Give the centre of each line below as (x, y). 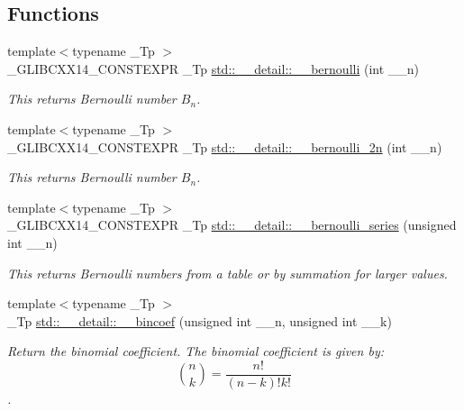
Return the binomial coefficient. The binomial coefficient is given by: (196, 351)
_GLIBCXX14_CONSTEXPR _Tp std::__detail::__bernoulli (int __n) (214, 68)
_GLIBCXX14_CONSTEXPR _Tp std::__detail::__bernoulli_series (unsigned (232, 225)
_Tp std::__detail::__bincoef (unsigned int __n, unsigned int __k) (200, 320)
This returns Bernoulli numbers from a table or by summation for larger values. (227, 273)
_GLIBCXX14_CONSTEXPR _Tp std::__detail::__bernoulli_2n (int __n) (225, 146)
